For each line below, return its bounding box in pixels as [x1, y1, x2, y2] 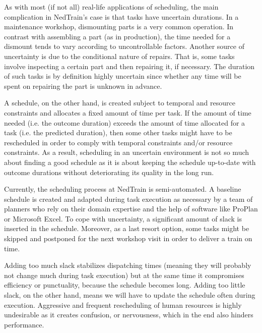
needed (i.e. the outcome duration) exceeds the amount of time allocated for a [4, 117, 245, 128]
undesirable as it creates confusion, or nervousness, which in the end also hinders [4, 309, 253, 320]
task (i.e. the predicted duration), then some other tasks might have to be [4, 127, 232, 138]
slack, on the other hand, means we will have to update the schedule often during [4, 290, 255, 300]
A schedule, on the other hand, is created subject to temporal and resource [4, 97, 235, 108]
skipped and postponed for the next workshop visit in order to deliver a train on [4, 233, 252, 244]
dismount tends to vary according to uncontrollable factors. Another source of [4, 41, 244, 51]
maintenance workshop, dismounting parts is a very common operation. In [4, 21, 234, 32]
